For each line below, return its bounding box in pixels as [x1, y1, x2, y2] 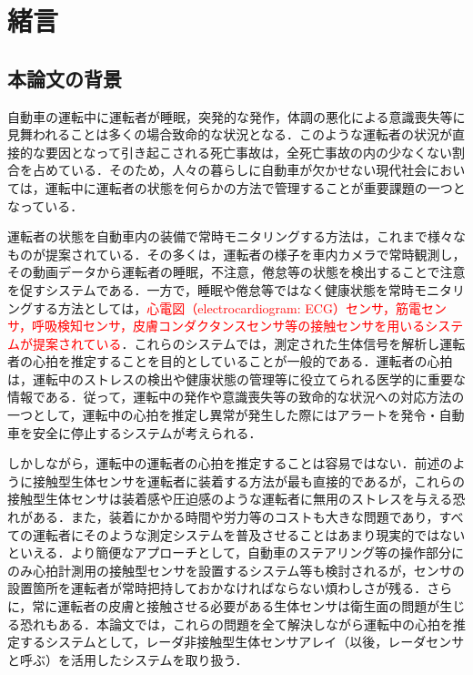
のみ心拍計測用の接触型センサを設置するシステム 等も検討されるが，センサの [7, 560, 465, 579]
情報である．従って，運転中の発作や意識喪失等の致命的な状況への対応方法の [7, 387, 465, 406]
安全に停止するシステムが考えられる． [32, 423, 262, 442]
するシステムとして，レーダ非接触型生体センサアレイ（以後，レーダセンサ [19, 632, 465, 651]
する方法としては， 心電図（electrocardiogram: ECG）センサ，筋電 [32, 298, 421, 317]
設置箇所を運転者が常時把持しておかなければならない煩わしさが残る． [7, 578, 428, 598]
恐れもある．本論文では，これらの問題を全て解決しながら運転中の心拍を [19, 614, 453, 633]
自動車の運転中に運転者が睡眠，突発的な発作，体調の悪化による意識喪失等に [7, 107, 466, 126]
